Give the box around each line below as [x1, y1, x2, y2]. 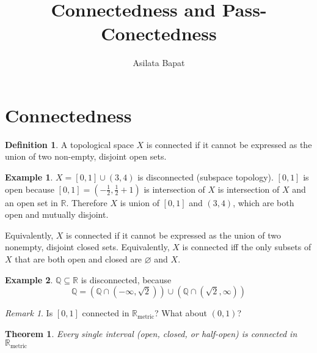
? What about [155, 307, 208, 319]
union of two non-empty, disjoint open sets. [5, 150, 167, 163]
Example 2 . [5, 273, 53, 286]
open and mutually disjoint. [5, 208, 109, 221]
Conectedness [101, 21, 217, 46]
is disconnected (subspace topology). [137, 171, 274, 184]
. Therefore [66, 196, 107, 209]
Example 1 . [5, 171, 53, 184]
